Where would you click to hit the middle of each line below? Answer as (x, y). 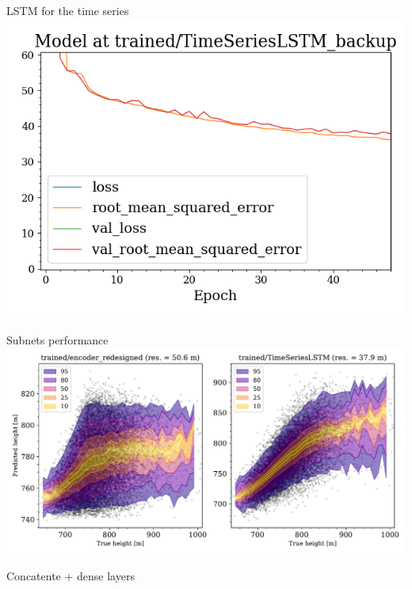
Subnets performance (57, 340)
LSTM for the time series (68, 10)
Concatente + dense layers (71, 575)
